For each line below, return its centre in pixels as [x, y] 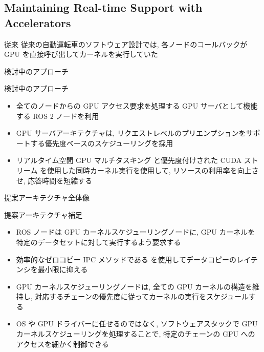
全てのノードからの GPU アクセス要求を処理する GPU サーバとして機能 [137, 105]
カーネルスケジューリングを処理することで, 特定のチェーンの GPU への [136, 334]
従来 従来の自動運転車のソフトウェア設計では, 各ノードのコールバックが [126, 44]
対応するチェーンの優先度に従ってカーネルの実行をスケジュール [142, 296]
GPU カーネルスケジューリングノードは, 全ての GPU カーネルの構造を [134, 286]
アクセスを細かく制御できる [62, 344]
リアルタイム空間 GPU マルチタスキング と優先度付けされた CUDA [129, 160]
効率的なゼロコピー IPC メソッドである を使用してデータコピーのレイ [133, 259]
